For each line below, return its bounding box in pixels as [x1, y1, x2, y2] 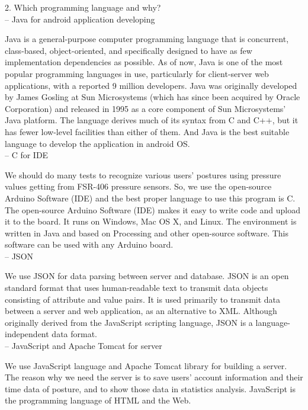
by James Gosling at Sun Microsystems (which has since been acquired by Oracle [5, 91, 300, 103]
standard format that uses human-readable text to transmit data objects [5, 281, 268, 294]
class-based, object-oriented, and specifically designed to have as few [5, 44, 252, 56]
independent [5, 328, 49, 340]
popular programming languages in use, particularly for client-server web [5, 67, 269, 79]
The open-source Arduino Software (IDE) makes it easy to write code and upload [5, 203, 300, 216]
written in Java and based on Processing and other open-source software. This [5, 226, 288, 239]
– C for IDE [5, 149, 49, 161]
